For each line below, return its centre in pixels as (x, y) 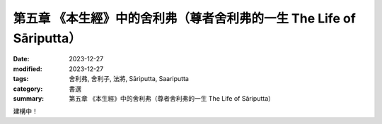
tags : (21, 79)
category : (28, 89)
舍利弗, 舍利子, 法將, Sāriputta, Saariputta (129, 79)
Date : (21, 59)
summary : (29, 98)
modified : (28, 69)
